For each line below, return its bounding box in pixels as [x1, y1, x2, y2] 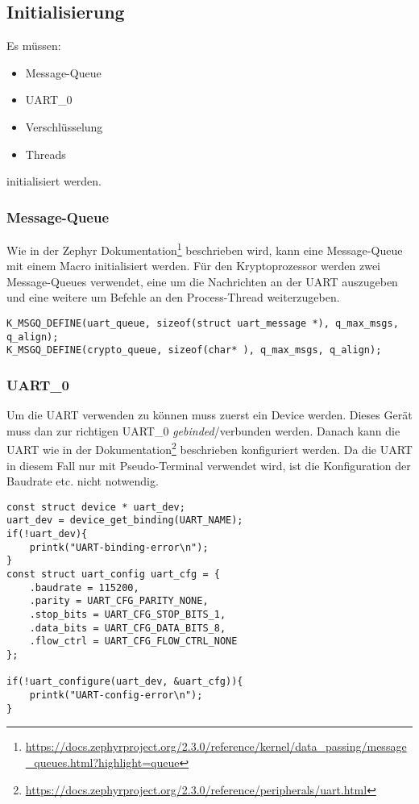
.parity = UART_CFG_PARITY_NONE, [29, 595, 209, 607]
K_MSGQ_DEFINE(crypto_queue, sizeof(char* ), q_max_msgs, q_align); [6, 344, 382, 356]
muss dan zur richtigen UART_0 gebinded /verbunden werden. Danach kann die [6, 422, 400, 439]
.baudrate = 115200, [29, 581, 139, 594]
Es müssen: [6, 37, 61, 54]
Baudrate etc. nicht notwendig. [6, 473, 159, 489]
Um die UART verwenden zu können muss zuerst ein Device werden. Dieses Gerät [6, 406, 413, 423]
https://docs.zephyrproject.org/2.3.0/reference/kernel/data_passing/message [25, 738, 407, 755]
